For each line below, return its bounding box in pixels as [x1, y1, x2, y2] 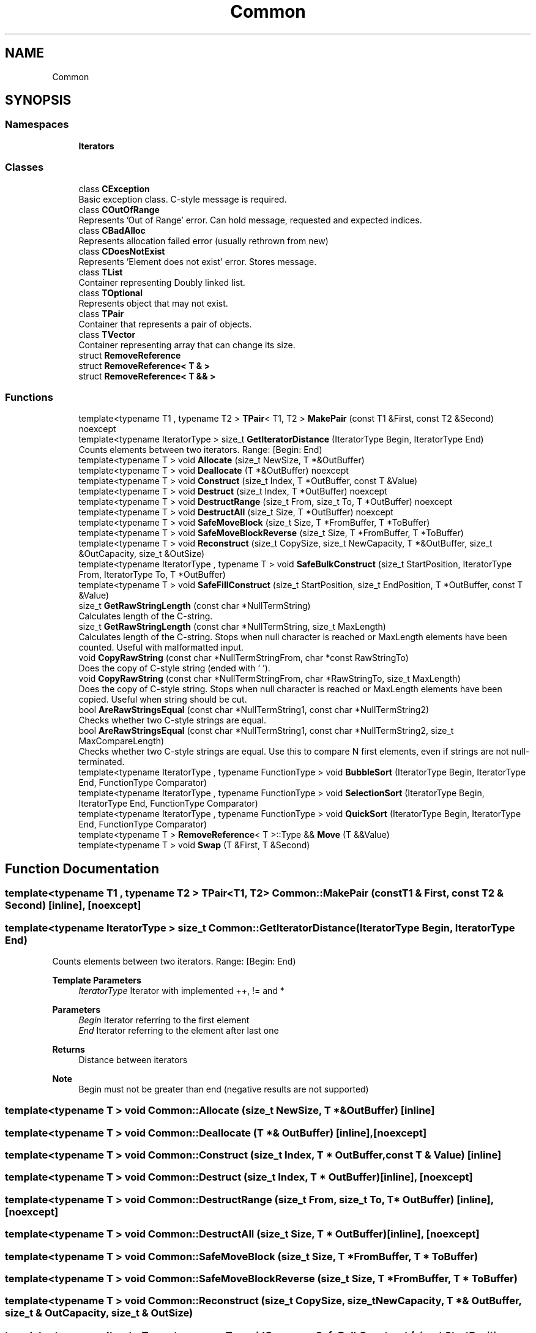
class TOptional [78, 287, 143, 298]
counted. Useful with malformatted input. [78, 642, 244, 653]
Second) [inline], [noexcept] [5, 899, 141, 912]
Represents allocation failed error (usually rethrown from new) [78, 235, 329, 246]
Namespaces [5, 118, 69, 131]
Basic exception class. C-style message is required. [78, 193, 287, 204]
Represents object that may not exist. [78, 297, 228, 308]
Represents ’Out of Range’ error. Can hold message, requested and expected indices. [78, 214, 422, 225]
